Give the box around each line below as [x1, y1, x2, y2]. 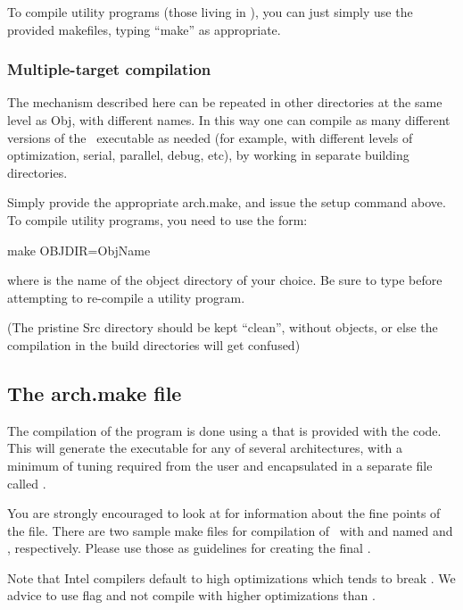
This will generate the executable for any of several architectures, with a [7, 439, 402, 457]
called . [7, 473, 46, 492]
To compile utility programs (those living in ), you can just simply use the [7, 3, 413, 21]
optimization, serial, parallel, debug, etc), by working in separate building [7, 146, 409, 164]
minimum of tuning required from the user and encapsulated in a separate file [7, 455, 433, 474]
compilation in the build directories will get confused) [7, 335, 301, 354]
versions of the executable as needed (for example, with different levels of [7, 128, 413, 146]
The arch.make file [7, 379, 182, 406]
